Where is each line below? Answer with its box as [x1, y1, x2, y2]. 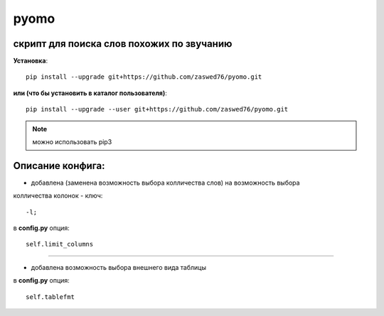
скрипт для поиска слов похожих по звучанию [13, 38, 233, 50]
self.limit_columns [26, 240, 94, 249]
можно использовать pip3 [32, 138, 112, 146]
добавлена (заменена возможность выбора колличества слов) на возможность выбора [31, 178, 300, 187]
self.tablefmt [26, 293, 75, 301]
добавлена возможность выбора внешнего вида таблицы [31, 263, 206, 271]
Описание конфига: [13, 160, 105, 172]
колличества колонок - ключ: [13, 192, 103, 200]
